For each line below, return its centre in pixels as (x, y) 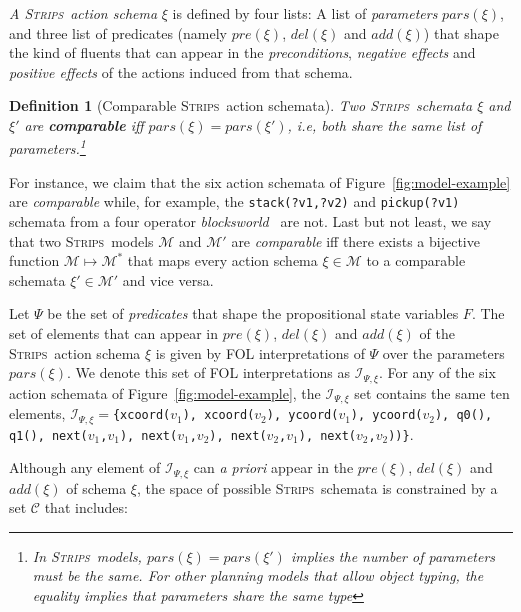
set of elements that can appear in (114, 333)
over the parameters (443, 352)
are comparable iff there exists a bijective (355, 240)
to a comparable (416, 260)
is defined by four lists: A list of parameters (305, 13)
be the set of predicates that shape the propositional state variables (253, 313)
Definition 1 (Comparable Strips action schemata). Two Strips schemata (241, 105)
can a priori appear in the (273, 467)
